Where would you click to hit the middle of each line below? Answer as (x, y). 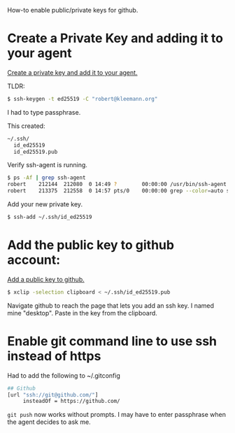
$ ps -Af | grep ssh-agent (47, 178)
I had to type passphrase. (44, 112)
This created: (26, 126)
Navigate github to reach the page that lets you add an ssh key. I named (111, 305)
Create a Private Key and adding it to (115, 38)
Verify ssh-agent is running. (47, 165)
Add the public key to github (91, 245)
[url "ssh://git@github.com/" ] (53, 395)
